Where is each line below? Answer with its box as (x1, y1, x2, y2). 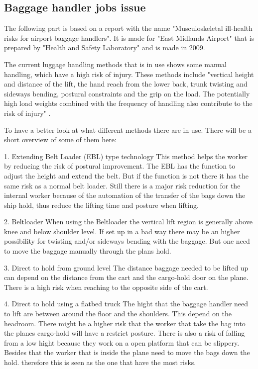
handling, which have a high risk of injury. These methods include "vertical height (4, 69, 254, 79)
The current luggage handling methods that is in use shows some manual (4, 59, 227, 69)
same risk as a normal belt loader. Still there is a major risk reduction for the (4, 180, 241, 190)
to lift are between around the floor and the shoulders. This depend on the (4, 308, 232, 319)
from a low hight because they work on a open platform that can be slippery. (4, 337, 240, 348)
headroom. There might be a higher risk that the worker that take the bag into (4, 318, 246, 328)
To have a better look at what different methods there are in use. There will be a (4, 124, 252, 135)
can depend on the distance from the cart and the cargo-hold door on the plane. (4, 272, 249, 282)
